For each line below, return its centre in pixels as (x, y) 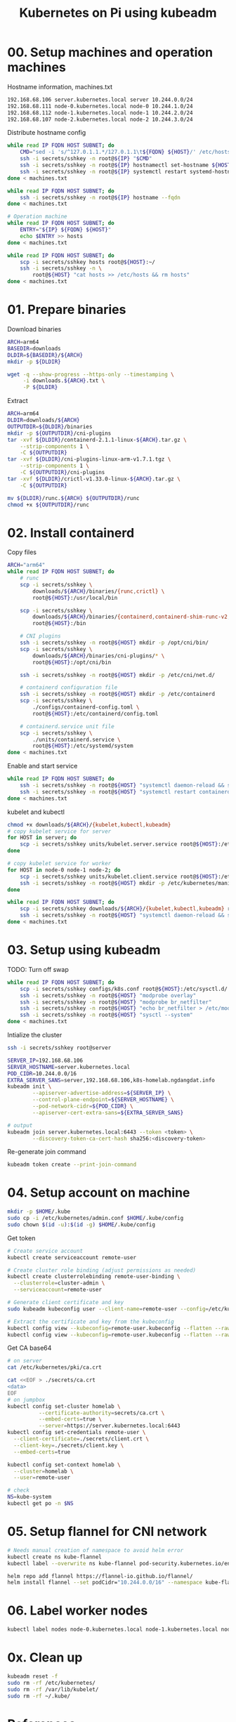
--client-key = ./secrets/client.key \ (69, 1445)
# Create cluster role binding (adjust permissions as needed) (102, 1270)
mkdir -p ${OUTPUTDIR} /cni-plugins (59, 433)
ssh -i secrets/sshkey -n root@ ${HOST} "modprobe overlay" (108, 995)
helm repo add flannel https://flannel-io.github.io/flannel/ (100, 1576)
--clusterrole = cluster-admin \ (59, 1283)
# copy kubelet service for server (59, 831)
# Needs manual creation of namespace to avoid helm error (96, 1550)
